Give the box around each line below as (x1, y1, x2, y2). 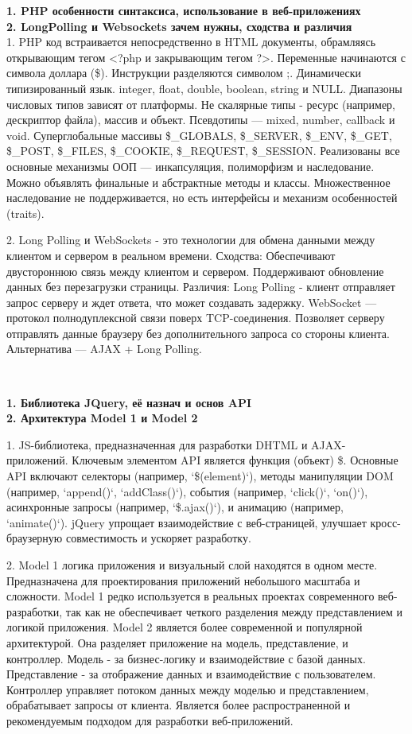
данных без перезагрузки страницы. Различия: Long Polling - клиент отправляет (6, 278, 395, 295)
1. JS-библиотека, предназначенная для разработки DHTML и (6, 436, 308, 452)
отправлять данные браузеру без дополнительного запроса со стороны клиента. (6, 324, 390, 341)
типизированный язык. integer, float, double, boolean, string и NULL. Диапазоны (6, 80, 402, 96)
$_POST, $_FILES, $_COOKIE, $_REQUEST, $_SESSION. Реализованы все (6, 142, 400, 159)
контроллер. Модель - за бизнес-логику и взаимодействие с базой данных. (6, 650, 366, 666)
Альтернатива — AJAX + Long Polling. (6, 340, 202, 357)
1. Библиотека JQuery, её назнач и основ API (6, 394, 252, 410)
